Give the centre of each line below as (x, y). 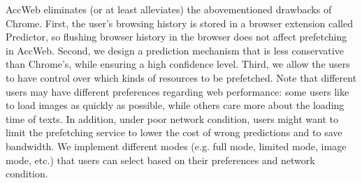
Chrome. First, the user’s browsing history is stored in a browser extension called (180, 23)
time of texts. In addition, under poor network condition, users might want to (172, 118)
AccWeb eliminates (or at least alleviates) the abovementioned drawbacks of (169, 9)
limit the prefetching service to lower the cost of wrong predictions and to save (174, 132)
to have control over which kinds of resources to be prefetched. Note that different (181, 77)
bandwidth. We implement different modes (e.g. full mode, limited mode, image (176, 146)
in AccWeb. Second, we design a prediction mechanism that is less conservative (175, 50)
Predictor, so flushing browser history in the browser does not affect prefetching (176, 37)
